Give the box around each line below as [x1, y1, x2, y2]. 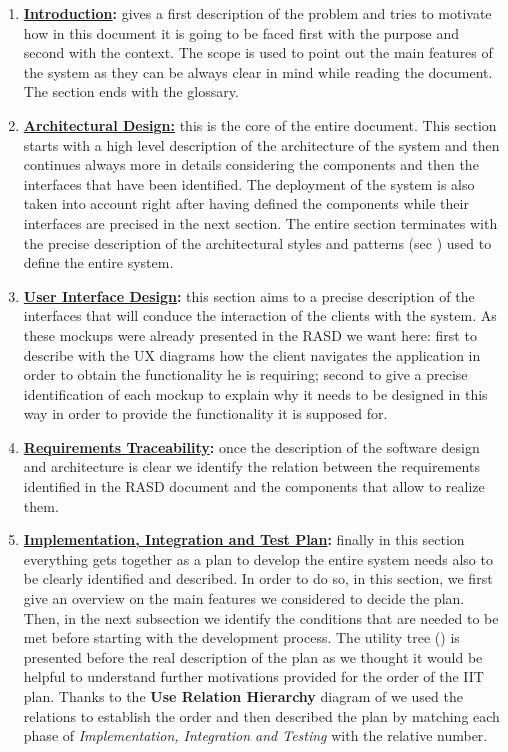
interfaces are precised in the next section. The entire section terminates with [23, 212, 498, 233]
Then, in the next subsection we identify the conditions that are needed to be [23, 607, 499, 628]
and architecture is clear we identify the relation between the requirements [23, 456, 480, 477]
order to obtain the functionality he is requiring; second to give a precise [23, 364, 468, 385]
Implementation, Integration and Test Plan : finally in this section [23, 529, 465, 550]
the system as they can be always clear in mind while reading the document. [23, 61, 493, 82]
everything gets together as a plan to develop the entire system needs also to [23, 548, 493, 569]
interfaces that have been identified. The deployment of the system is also [23, 173, 475, 194]
